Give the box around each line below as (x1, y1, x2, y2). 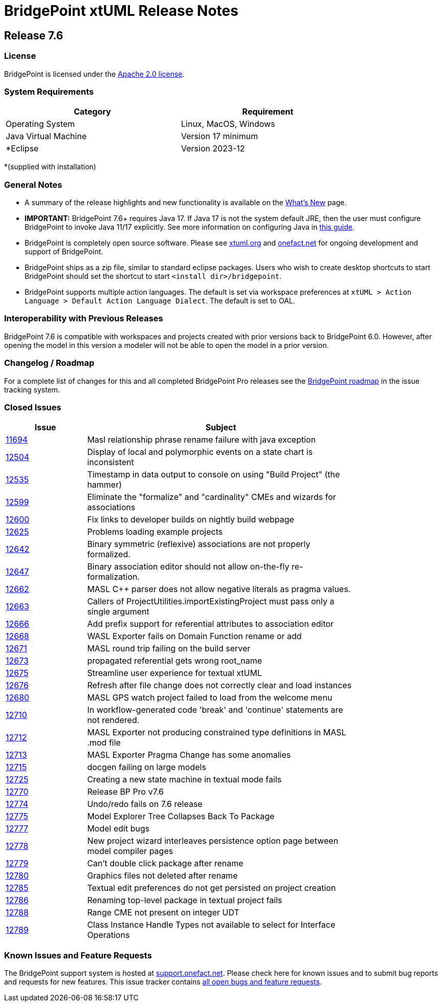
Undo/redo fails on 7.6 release (87, 799, 203, 810)
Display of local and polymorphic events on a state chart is (87, 447, 313, 457)
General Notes (4, 179, 62, 190)
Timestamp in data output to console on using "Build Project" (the (87, 469, 340, 480)
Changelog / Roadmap (4, 358, 95, 368)
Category (74, 106, 111, 117)
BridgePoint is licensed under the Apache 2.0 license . (4, 69, 185, 78)
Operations (87, 930, 130, 941)
